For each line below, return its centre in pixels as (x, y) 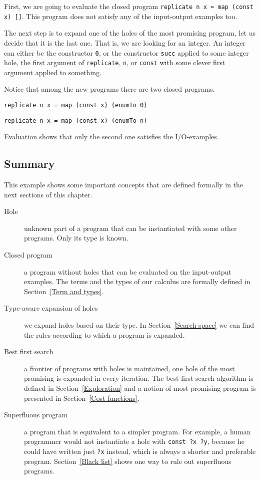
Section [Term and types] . (64, 291)
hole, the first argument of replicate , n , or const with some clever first (115, 62)
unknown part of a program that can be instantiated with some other (130, 228)
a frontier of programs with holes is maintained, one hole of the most (129, 368)
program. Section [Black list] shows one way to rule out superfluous (128, 461)
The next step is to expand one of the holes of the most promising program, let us (130, 33)
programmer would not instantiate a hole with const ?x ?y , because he (134, 441)
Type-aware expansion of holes (51, 308)
